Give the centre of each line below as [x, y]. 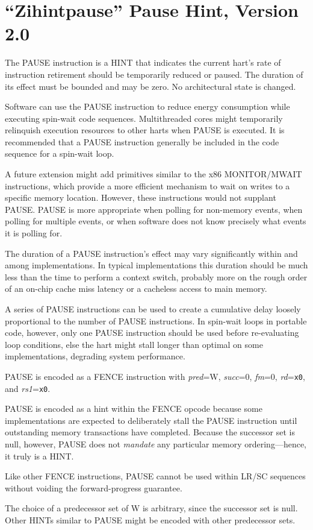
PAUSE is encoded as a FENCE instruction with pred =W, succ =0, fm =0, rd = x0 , [155, 376]
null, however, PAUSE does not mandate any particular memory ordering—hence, [156, 444]
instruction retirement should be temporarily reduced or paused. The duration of [154, 74]
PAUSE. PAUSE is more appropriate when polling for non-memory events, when [154, 209]
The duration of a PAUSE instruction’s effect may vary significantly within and [151, 253]
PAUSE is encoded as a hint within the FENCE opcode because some [134, 409]
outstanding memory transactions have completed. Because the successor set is [150, 432]
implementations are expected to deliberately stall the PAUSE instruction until [151, 420]
